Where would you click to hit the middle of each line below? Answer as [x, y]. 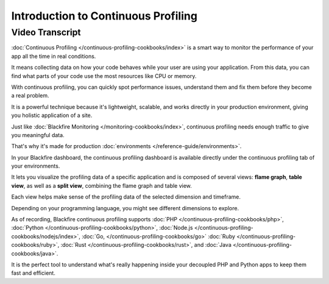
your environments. [36, 166]
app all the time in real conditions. [54, 56]
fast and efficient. [34, 273]
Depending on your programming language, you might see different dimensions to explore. [125, 208]
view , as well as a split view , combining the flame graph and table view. [101, 185]
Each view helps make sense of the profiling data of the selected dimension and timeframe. [126, 197]
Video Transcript [46, 32]
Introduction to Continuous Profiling [104, 16]
